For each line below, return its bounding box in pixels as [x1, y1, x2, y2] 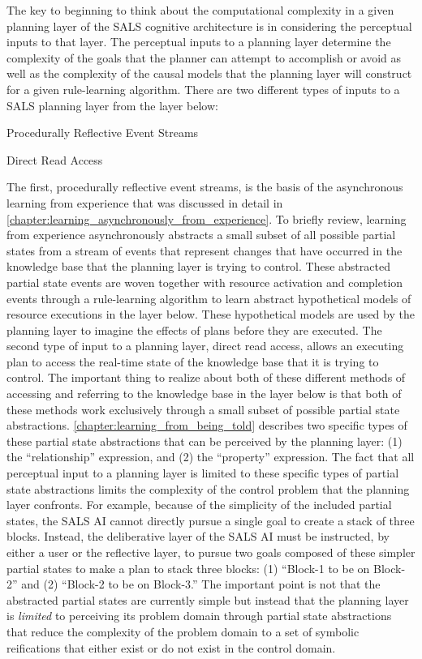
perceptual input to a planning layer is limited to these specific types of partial [6, 464, 399, 481]
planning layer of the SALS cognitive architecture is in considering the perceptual [6, 17, 412, 34]
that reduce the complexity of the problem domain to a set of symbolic [6, 623, 360, 640]
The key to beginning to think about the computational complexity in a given [6, 2, 394, 18]
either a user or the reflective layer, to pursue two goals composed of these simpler [6, 544, 416, 560]
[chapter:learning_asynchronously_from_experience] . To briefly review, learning [6, 210, 407, 227]
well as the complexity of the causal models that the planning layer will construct [6, 65, 412, 82]
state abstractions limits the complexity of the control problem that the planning [6, 480, 410, 497]
